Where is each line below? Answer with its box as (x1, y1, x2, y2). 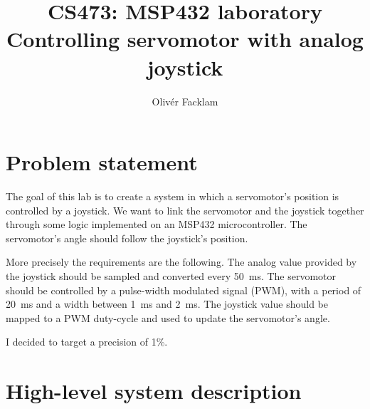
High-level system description (6, 376, 302, 405)
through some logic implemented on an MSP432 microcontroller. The (6, 217, 307, 232)
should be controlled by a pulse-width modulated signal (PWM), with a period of (6, 282, 361, 297)
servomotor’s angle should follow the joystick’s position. (6, 230, 248, 245)
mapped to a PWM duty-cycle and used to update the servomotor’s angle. (6, 310, 330, 325)
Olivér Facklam (152, 93, 218, 108)
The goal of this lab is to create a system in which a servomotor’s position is (6, 189, 339, 204)
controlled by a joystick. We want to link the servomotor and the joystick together (6, 202, 364, 217)
